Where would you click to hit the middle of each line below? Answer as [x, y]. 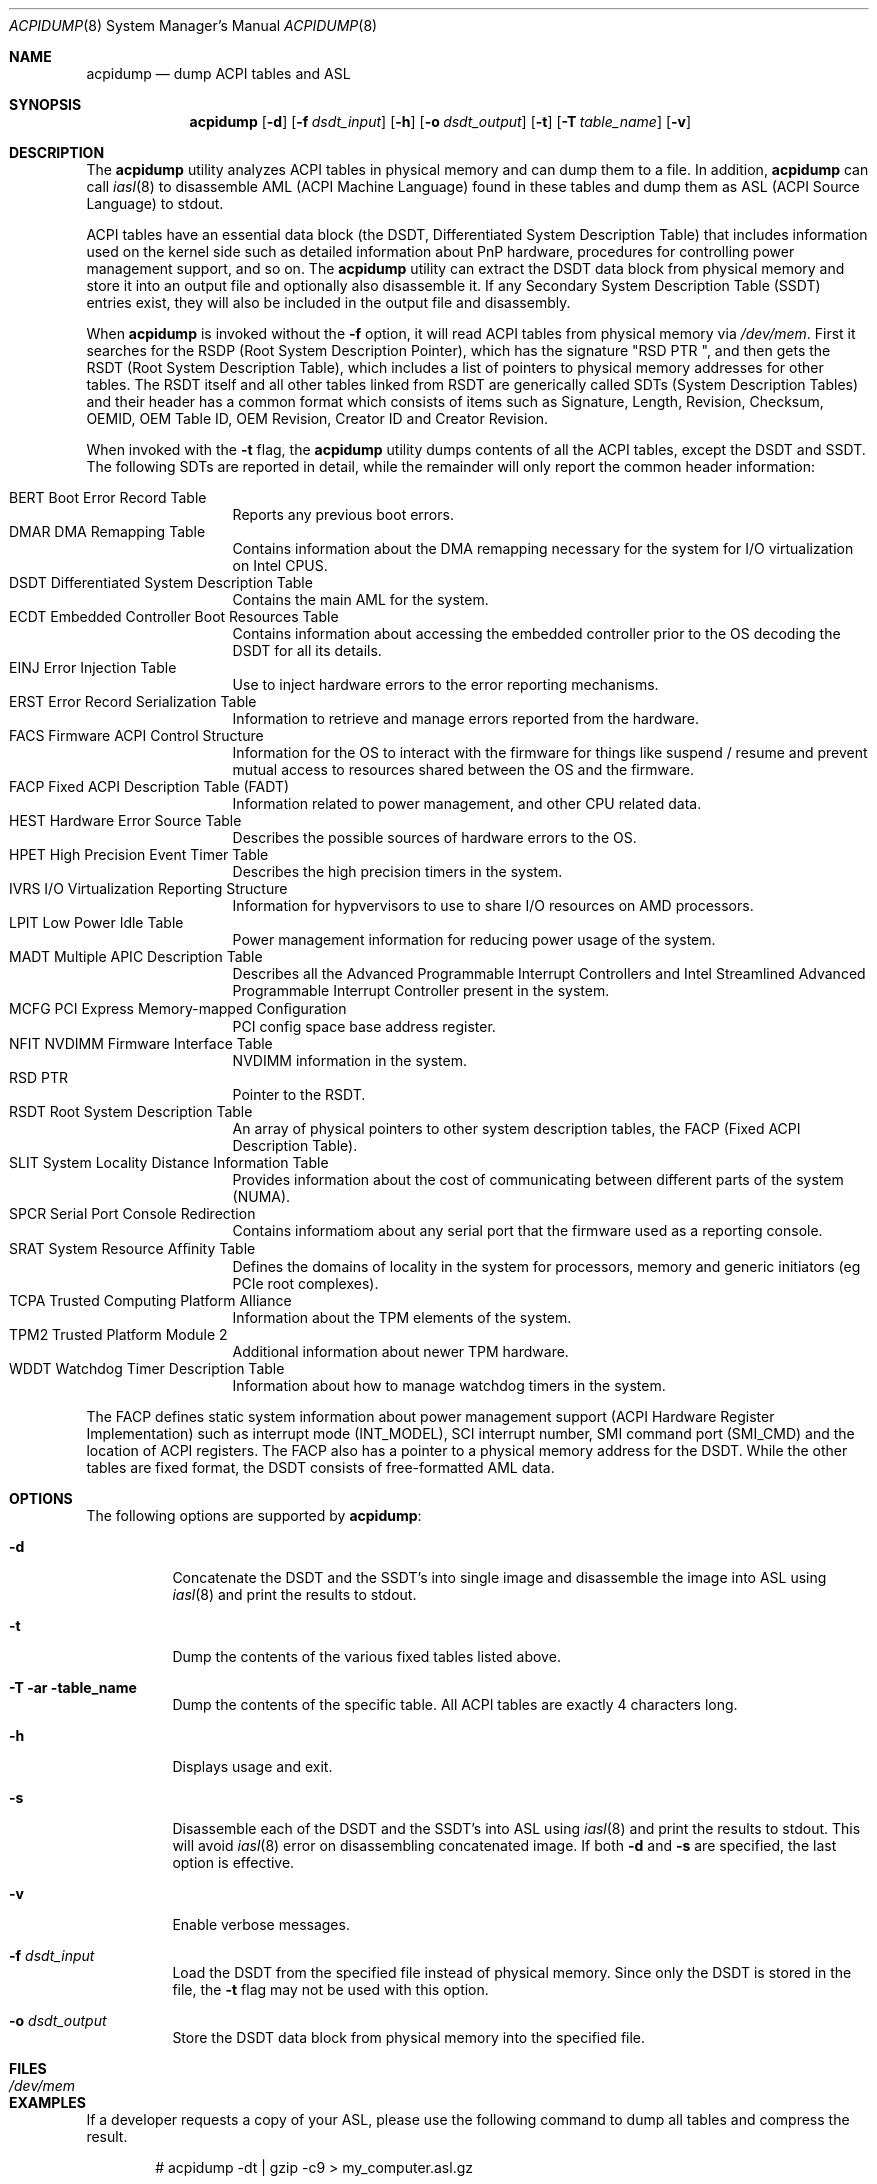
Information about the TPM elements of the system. [402, 1317]
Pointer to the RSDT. [299, 1094]
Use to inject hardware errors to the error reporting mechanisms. [445, 684]
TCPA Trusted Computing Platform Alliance [150, 1300]
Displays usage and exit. [252, 1766]
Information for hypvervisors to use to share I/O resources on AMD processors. [493, 905]
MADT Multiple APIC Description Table [136, 956]
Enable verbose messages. [261, 1924]
